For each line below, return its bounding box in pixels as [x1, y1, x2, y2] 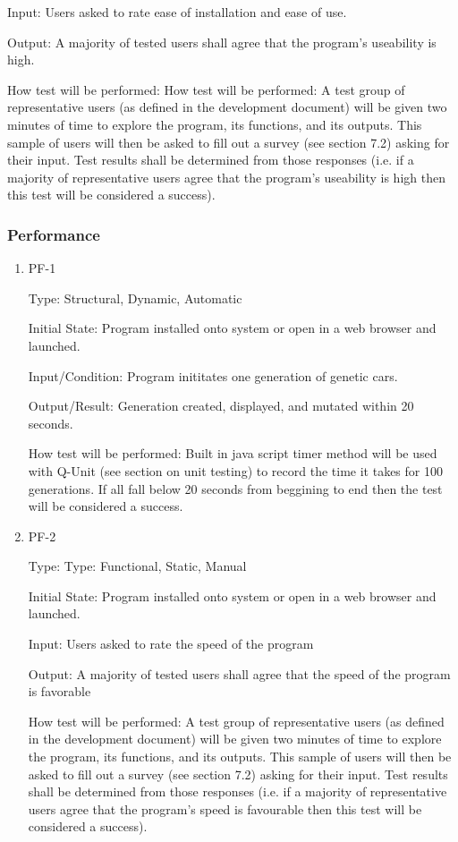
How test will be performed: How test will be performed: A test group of [7, 80, 405, 98]
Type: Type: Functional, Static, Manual [28, 557, 247, 575]
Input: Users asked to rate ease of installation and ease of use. [7, 3, 347, 21]
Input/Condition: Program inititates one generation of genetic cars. [28, 366, 398, 385]
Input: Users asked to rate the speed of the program [28, 634, 314, 653]
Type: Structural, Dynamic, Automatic [28, 288, 242, 307]
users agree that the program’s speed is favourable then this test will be [28, 799, 422, 818]
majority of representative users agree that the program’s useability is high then [7, 167, 445, 186]
